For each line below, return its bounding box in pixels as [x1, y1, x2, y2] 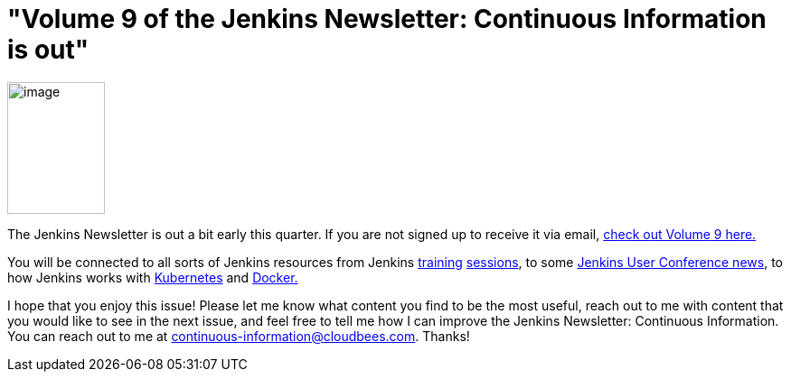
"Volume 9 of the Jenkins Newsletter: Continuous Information [7, 4, 767, 34]
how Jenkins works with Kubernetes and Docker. [7, 269, 298, 285]
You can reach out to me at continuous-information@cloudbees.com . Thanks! [7, 328, 470, 344]
